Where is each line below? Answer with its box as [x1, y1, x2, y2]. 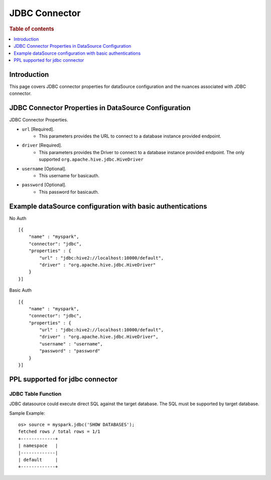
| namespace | [18, 443, 58, 449]
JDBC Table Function [9, 390, 62, 397]
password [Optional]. [22, 182, 66, 188]
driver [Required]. [22, 142, 62, 148]
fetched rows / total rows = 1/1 [18, 429, 100, 434]
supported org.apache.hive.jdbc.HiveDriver [39, 156, 144, 163]
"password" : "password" [39, 348, 100, 354]
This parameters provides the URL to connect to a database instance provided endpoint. [39, 133, 222, 139]
